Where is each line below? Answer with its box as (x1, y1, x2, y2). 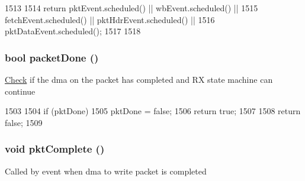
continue (5, 85, 36, 97)
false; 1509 (5, 116, 43, 128)
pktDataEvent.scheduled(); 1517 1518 (5, 25, 141, 37)
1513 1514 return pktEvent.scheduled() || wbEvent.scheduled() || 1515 (5, 2, 258, 14)
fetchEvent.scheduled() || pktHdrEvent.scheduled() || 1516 (5, 13, 215, 25)
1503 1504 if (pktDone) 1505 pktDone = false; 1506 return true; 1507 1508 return (5, 105, 301, 117)
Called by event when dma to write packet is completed (5, 164, 207, 177)
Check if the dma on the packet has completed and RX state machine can (5, 73, 273, 85)
